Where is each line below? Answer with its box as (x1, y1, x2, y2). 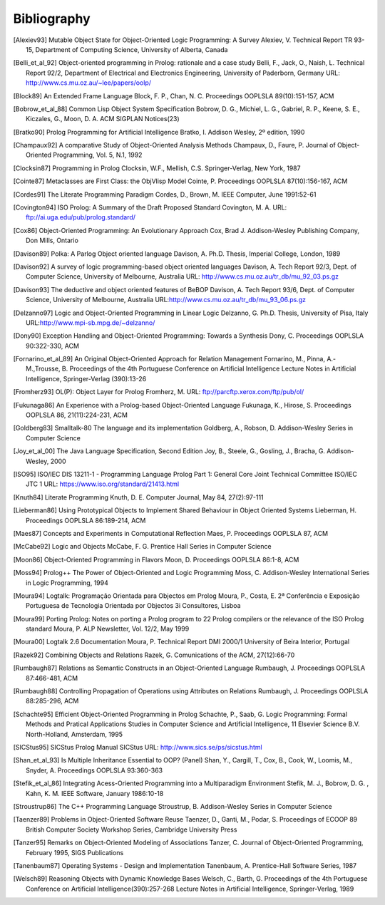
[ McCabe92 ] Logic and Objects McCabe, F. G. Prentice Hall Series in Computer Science (13, 542, 272, 551)
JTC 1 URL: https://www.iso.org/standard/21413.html (26, 480, 180, 488)
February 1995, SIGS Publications (26, 848, 124, 857)
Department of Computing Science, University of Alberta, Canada (35, 45, 228, 53)
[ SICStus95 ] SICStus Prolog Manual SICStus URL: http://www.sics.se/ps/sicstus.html (13, 743, 263, 751)
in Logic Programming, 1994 (26, 578, 108, 587)
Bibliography (13, 11, 91, 26)
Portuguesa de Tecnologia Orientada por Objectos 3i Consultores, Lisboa (26, 601, 242, 610)
